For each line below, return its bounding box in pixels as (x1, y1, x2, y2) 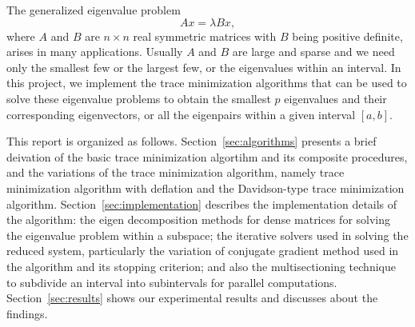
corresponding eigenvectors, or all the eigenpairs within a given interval (6, 106, 356, 122)
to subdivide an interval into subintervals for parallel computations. (6, 273, 337, 290)
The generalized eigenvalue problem (6, 2, 181, 18)
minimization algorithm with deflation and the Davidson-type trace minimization (6, 179, 405, 196)
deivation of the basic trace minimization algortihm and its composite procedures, (6, 148, 408, 165)
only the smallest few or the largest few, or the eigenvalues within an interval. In (6, 58, 401, 75)
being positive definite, (292, 27, 403, 44)
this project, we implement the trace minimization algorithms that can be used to (6, 74, 407, 91)
